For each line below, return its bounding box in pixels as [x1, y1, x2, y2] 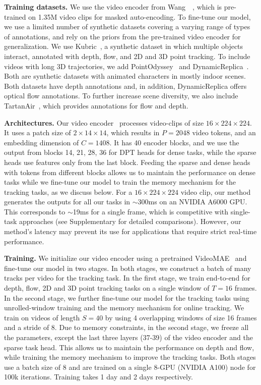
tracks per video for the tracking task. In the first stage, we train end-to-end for [4, 272, 250, 283]
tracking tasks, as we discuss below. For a [4, 186, 133, 197]
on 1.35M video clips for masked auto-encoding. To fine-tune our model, [28, 11, 251, 22]
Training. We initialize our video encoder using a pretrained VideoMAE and [4, 253, 247, 263]
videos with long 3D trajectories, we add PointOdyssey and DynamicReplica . [4, 61, 249, 71]
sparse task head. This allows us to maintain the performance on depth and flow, [4, 342, 254, 352]
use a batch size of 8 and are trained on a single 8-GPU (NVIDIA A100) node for [4, 361, 256, 372]
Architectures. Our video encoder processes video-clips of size [4, 117, 204, 128]
